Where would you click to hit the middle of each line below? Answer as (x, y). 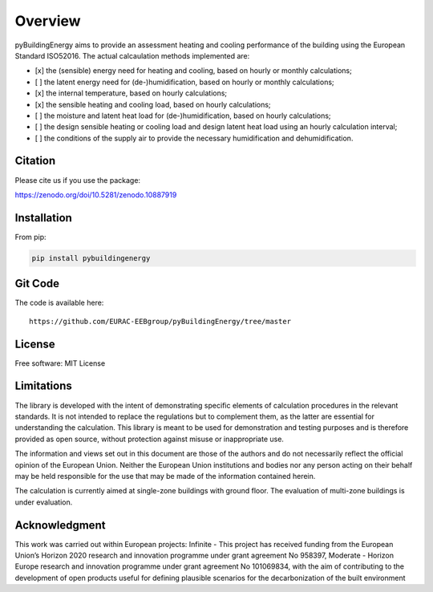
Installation (43, 218)
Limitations (43, 386)
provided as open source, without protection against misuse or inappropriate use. (150, 439)
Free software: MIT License (60, 363)
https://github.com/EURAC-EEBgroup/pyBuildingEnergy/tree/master (160, 321)
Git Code (37, 284)
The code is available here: (59, 303)
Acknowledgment (60, 525)
